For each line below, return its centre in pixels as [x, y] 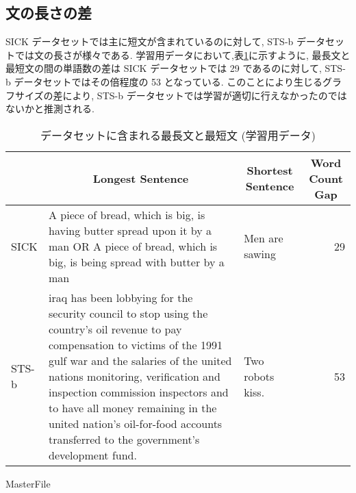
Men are [264, 238]
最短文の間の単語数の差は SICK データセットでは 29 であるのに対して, [164, 68]
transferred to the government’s [124, 439]
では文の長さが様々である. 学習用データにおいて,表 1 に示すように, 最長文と [182, 54]
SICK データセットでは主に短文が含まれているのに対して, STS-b [150, 41]
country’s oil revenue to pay [115, 329]
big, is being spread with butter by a [137, 262]
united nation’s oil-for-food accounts [136, 423]
